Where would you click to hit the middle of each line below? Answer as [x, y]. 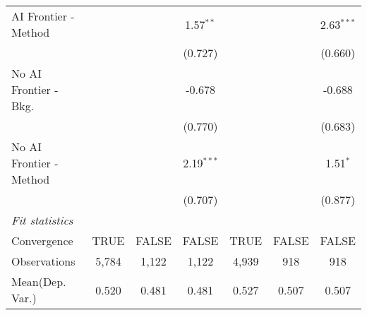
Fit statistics [42, 220]
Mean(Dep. [39, 281]
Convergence [42, 240]
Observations [43, 261]
